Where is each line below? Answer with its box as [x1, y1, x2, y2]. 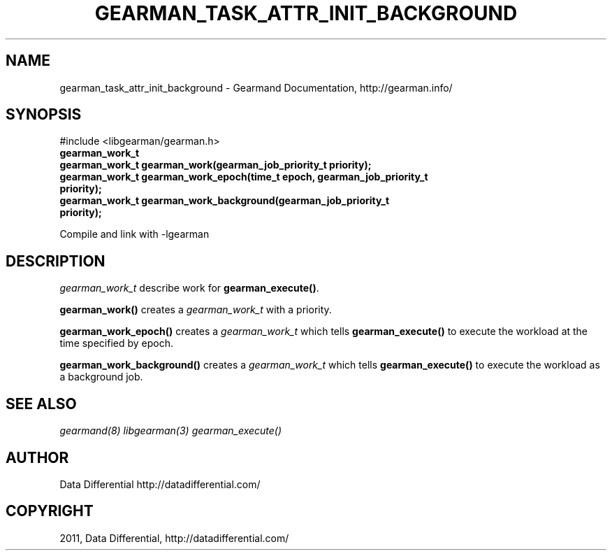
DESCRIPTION [6, 252, 105, 270]
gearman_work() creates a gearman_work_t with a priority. [59, 304, 332, 316]
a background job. [59, 371, 143, 383]
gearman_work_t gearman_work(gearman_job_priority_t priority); [59, 159, 372, 171]
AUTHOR [6, 448, 69, 466]
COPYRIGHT [6, 502, 94, 520]
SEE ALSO [6, 394, 77, 413]
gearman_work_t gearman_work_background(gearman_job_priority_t [59, 194, 390, 207]
